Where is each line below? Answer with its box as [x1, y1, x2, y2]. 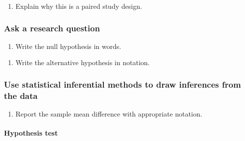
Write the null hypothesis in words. [15, 41, 122, 51]
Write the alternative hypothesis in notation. [15, 57, 150, 68]
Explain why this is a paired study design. [15, 1, 142, 11]
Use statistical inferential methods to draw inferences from [4, 78, 241, 90]
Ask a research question [4, 22, 100, 34]
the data [4, 89, 38, 101]
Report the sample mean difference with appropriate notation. [15, 109, 202, 119]
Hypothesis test [4, 128, 58, 138]
